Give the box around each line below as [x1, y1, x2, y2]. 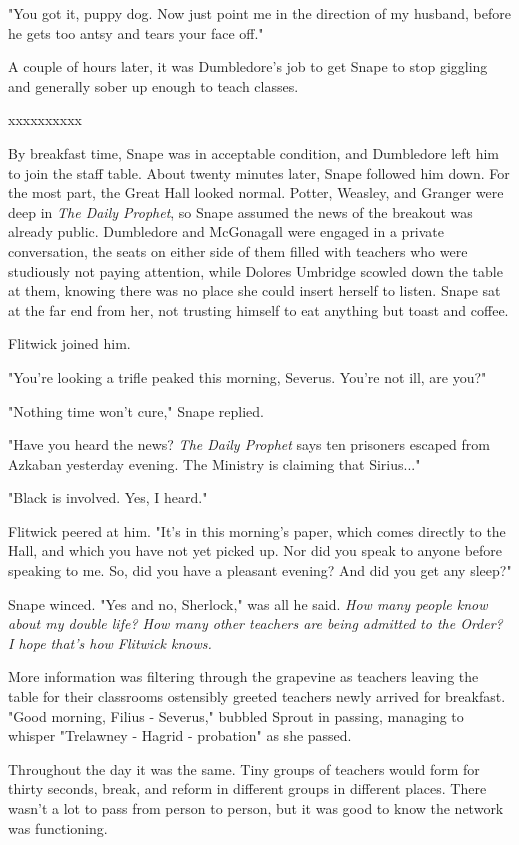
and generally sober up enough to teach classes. [8, 75, 299, 96]
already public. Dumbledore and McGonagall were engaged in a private [8, 221, 445, 242]
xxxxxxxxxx [8, 109, 82, 130]
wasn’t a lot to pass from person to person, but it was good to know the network [8, 798, 504, 818]
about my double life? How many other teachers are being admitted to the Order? [8, 613, 503, 634]
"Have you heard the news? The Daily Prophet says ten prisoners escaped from [8, 434, 490, 455]
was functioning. [8, 817, 108, 838]
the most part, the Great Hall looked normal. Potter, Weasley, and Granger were [8, 182, 504, 203]
